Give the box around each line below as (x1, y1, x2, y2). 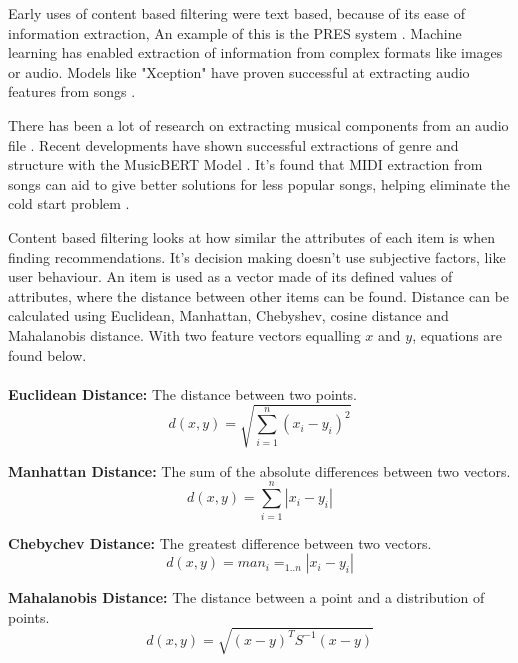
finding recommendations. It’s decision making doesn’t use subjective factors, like (8, 246, 506, 267)
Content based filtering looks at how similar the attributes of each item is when (8, 226, 495, 247)
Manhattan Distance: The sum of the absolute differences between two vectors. (8, 460, 511, 481)
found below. (8, 344, 87, 365)
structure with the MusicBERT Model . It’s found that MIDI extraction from (8, 154, 483, 175)
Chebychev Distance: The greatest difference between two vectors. (8, 532, 432, 553)
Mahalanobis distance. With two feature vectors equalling (8, 324, 361, 345)
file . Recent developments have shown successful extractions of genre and (8, 134, 459, 155)
